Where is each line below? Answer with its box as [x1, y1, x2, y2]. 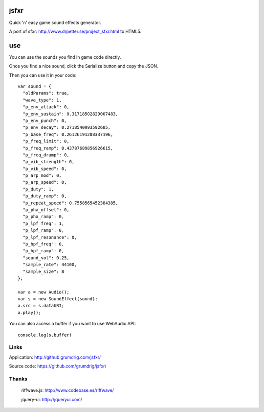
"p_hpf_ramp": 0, [22, 248, 65, 254]
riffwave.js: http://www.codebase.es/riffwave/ [21, 388, 114, 393]
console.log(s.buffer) [18, 332, 72, 338]
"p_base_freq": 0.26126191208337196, [22, 131, 113, 137]
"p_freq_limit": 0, [22, 139, 69, 144]
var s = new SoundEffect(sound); [18, 296, 98, 302]
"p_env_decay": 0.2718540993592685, [22, 125, 111, 130]
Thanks [9, 375, 28, 382]
